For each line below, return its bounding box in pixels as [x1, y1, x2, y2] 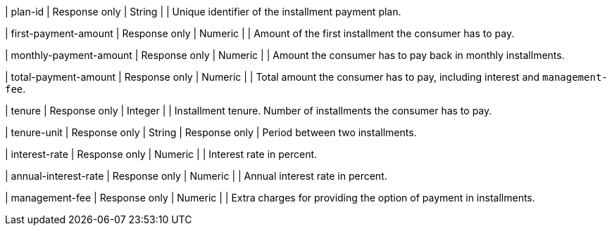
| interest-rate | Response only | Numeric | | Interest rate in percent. [5, 148, 318, 160]
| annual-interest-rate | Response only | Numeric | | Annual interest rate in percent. [5, 170, 387, 182]
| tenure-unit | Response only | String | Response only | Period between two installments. [5, 126, 417, 138]
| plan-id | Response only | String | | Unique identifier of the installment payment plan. [5, 6, 401, 18]
